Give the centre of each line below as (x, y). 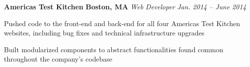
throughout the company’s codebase (58, 59)
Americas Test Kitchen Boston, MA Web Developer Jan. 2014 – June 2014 (125, 6)
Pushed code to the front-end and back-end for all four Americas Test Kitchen (122, 23)
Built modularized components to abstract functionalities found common (114, 49)
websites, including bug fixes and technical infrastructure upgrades (104, 33)
